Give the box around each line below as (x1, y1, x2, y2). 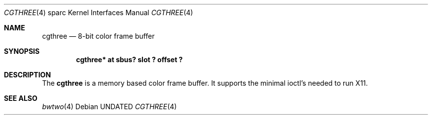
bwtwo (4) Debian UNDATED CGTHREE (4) (42, 102, 177, 111)
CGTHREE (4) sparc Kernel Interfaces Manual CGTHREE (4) (4, 8, 193, 17)
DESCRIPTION (4, 71, 51, 79)
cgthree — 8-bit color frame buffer (42, 32, 155, 40)
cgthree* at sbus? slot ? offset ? (76, 55, 183, 64)
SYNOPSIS (4, 47, 40, 55)
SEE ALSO (4, 94, 37, 102)
